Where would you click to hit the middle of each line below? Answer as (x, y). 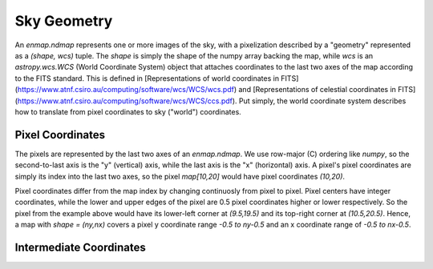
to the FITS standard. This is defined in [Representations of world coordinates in (147, 78)
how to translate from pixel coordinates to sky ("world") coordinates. (128, 111)
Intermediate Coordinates (80, 247)
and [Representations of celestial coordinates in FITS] (327, 90)
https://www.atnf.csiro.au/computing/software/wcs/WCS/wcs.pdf (125, 90)
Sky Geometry (64, 21)
